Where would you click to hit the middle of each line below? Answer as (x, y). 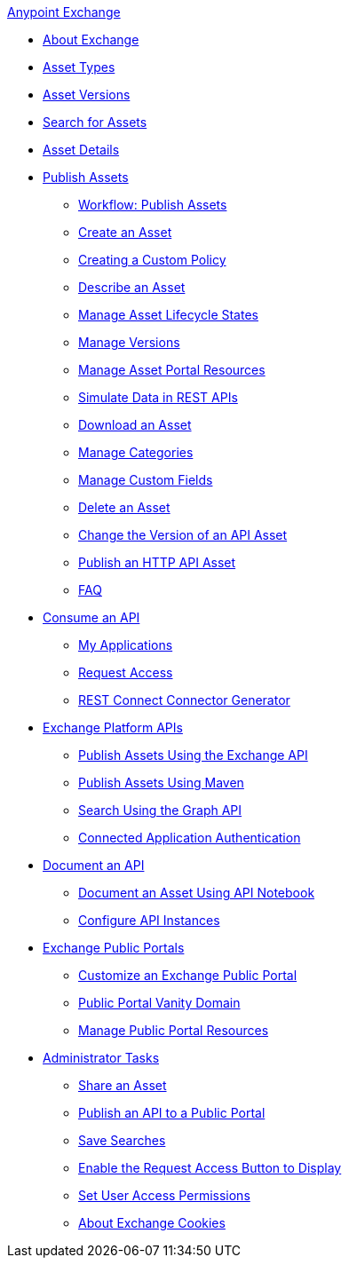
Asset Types (79, 67)
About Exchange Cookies (152, 1223)
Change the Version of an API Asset (183, 535)
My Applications (126, 645)
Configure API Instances (149, 920)
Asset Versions (87, 95)
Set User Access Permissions (164, 1195)
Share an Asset (123, 1085)
